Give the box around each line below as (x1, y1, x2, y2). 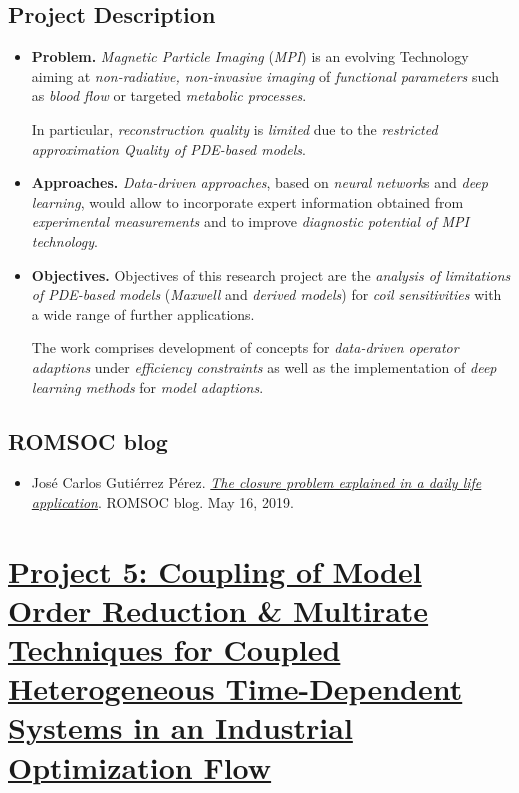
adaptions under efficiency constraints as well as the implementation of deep (31, 356, 497, 377)
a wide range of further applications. (31, 303, 255, 324)
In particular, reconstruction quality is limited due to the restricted (31, 118, 438, 139)
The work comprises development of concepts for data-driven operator (31, 337, 459, 358)
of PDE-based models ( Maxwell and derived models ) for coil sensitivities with (31, 284, 502, 305)
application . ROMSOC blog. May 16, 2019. (31, 491, 294, 512)
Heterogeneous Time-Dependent (8, 668, 463, 709)
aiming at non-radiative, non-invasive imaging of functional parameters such (31, 65, 499, 86)
